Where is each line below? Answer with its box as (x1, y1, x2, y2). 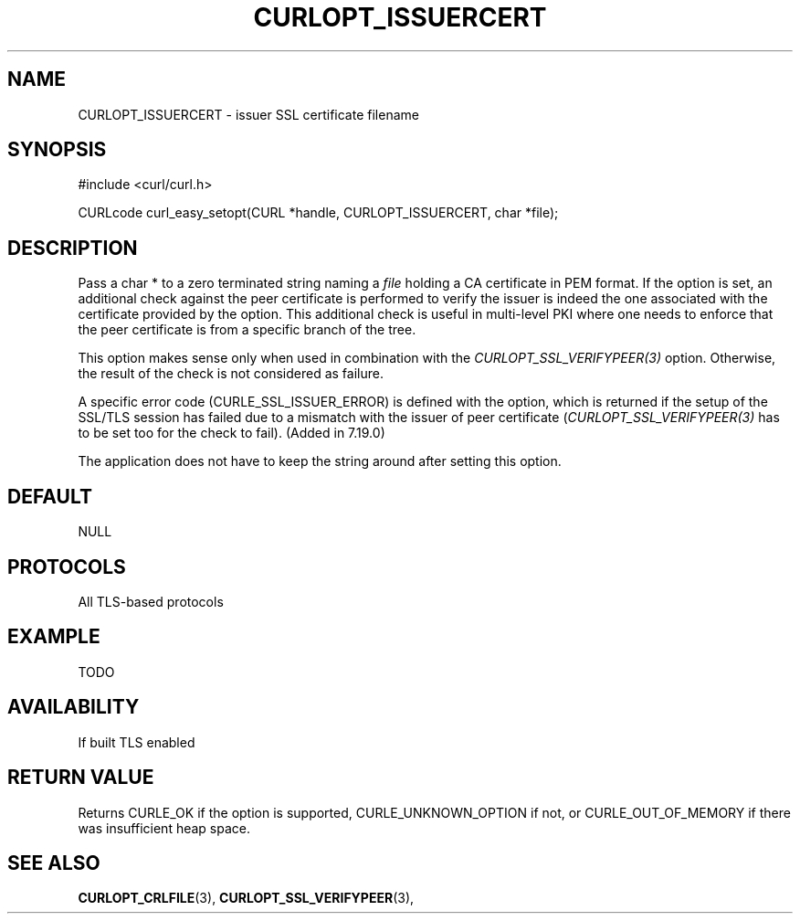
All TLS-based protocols (78, 593, 224, 609)
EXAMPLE (7, 625, 100, 649)
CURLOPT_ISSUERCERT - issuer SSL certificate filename (78, 106, 419, 122)
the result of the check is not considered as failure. (78, 365, 384, 382)
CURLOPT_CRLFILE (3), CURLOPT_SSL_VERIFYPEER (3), (78, 890, 415, 906)
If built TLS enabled (78, 734, 195, 750)
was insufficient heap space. (78, 820, 251, 836)
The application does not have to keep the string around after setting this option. (78, 453, 562, 470)
